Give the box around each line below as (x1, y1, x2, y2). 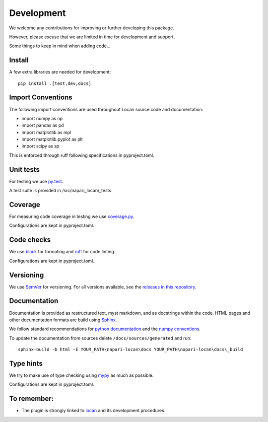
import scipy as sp (21, 143, 60, 149)
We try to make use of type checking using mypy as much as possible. (9, 372, 154, 378)
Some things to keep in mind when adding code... (9, 43, 111, 49)
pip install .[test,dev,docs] (18, 80, 92, 86)
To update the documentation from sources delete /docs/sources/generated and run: (9, 335, 192, 341)
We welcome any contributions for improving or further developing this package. (9, 25, 175, 31)
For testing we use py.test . (9, 178, 64, 184)
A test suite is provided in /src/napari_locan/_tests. (9, 188, 113, 194)
